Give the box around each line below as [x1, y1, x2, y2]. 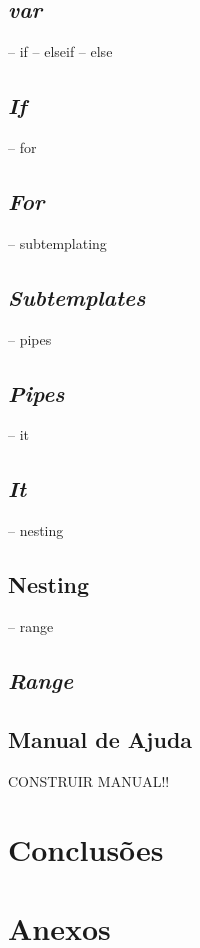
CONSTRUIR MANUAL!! [8, 770, 170, 791]
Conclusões [8, 829, 164, 870]
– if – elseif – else [8, 41, 113, 62]
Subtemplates [8, 281, 146, 312]
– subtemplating [8, 232, 107, 253]
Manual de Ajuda [8, 723, 193, 754]
